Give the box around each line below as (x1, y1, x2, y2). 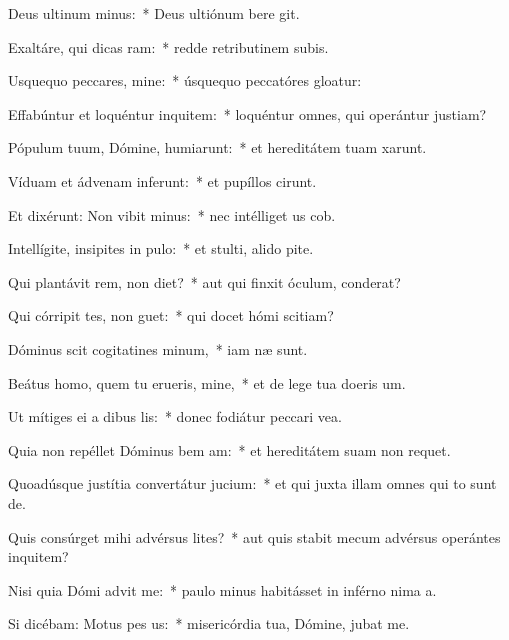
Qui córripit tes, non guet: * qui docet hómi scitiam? (8, 305, 334, 326)
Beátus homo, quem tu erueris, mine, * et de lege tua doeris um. (8, 372, 406, 393)
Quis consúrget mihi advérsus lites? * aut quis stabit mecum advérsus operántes (8, 526, 501, 547)
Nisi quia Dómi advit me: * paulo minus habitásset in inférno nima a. (8, 579, 437, 600)
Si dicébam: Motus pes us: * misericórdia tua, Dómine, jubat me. (8, 613, 410, 634)
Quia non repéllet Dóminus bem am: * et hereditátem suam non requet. (8, 439, 451, 460)
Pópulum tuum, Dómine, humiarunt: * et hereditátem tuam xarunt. (8, 137, 427, 158)
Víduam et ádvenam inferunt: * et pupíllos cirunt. (8, 170, 317, 191)
